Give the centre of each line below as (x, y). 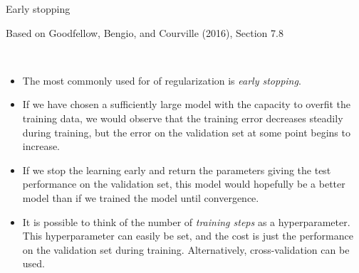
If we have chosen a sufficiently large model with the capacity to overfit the (187, 104)
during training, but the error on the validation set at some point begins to (186, 132)
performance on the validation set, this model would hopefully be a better (184, 184)
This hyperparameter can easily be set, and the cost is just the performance (188, 236)
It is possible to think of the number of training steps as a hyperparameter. (186, 221)
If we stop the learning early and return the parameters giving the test (177, 170)
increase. (41, 146)
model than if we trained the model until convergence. (141, 197)
